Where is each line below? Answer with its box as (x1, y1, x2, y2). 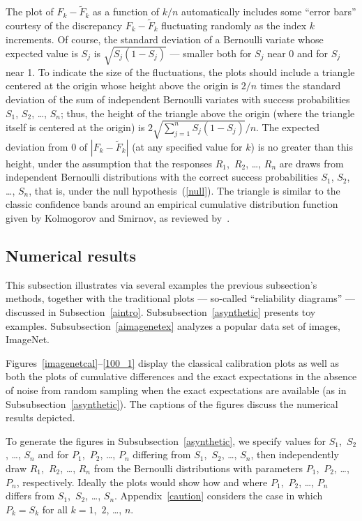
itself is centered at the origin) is (6, 119, 145, 134)
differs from (6, 488, 55, 503)
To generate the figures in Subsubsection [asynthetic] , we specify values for (6, 433, 326, 448)
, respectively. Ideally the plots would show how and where (16, 474, 268, 489)
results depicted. (6, 410, 75, 425)
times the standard (259, 78, 341, 93)
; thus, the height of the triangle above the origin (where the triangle (60, 105, 355, 120)
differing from (133, 447, 191, 462)
